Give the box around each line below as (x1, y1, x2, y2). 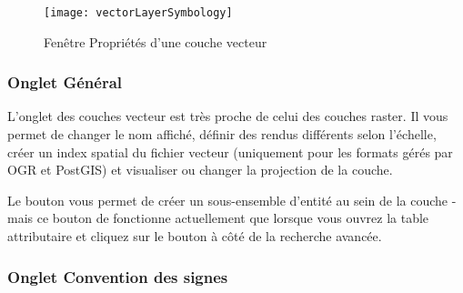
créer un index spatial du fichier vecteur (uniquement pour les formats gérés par (7, 142, 453, 161)
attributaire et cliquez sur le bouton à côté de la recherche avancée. (7, 227, 382, 246)
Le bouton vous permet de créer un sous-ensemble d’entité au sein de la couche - (7, 190, 457, 209)
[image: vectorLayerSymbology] (44, 6, 233, 19)
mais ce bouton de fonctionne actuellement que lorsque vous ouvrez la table (7, 208, 429, 227)
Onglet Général (7, 71, 123, 94)
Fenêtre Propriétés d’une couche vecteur (44, 32, 267, 51)
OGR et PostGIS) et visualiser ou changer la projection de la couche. (7, 160, 393, 179)
